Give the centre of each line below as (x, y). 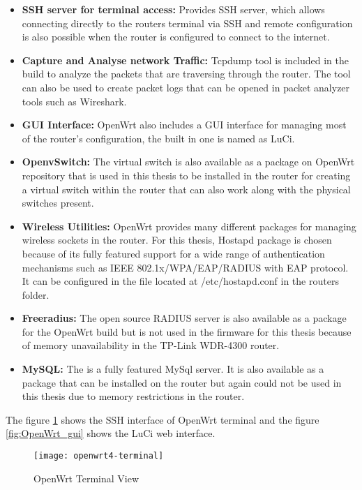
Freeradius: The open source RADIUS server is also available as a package (184, 318)
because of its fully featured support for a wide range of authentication (173, 253)
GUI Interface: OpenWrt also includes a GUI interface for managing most (184, 125)
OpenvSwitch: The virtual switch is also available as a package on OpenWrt (188, 162)
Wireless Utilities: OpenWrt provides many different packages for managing (189, 226)
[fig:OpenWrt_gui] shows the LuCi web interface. (111, 433)
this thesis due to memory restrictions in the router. (133, 396)
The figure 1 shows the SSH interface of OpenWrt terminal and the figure (163, 419)
